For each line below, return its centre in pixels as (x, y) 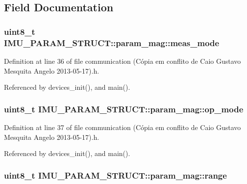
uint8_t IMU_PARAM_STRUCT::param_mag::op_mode (124, 109)
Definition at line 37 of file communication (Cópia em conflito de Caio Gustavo (123, 127)
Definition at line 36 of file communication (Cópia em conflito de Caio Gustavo (123, 61)
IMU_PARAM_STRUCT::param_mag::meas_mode (112, 42)
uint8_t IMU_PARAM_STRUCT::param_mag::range (115, 175)
